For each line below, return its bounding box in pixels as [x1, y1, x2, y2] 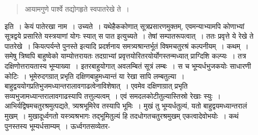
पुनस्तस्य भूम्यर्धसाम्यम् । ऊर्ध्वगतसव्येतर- [5, 120, 111, 131]
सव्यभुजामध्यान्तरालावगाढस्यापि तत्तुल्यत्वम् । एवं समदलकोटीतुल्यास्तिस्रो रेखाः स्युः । [5, 90, 221, 101]
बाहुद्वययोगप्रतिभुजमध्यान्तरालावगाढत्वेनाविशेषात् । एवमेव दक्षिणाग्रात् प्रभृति [5, 80, 188, 91]
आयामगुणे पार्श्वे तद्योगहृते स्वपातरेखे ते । [24, 4, 130, 14]
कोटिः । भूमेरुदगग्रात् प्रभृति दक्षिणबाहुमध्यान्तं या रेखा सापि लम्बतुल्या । [5, 70, 185, 81]
